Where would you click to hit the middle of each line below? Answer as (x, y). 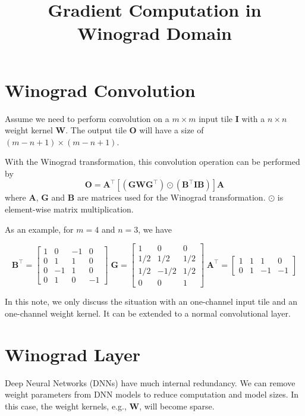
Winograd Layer (73, 354)
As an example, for (39, 229)
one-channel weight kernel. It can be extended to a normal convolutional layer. (148, 313)
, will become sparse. (177, 406)
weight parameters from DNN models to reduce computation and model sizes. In (152, 394)
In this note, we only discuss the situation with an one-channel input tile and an (151, 301)
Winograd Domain (155, 33)
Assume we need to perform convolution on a (87, 118)
